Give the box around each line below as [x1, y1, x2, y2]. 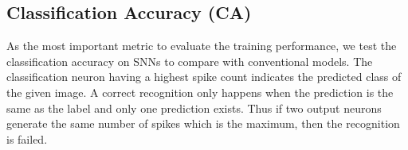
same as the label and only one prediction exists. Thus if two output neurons [6, 99, 382, 116]
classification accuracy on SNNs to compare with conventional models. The [6, 52, 373, 69]
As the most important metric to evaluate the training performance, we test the [6, 37, 397, 54]
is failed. [6, 130, 48, 147]
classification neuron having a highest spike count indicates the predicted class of [6, 68, 402, 85]
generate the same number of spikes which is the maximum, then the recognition [6, 115, 400, 132]
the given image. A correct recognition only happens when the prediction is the [6, 83, 394, 100]
